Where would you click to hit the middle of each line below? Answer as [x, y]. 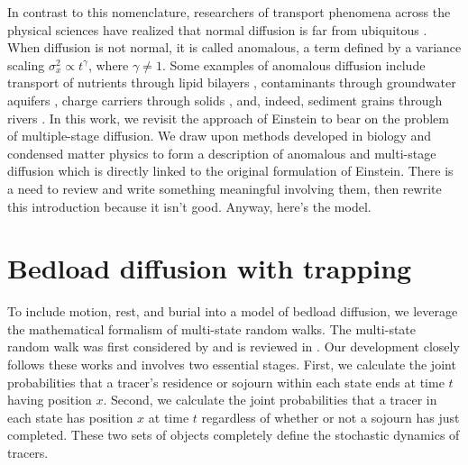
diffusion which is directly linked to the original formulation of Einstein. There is [230, 171]
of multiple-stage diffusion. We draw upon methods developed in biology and [220, 136]
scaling [26, 64]
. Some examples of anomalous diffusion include [294, 64]
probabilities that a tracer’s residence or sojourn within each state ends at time [226, 382]
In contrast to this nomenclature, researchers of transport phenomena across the [229, 12]
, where [108, 64]
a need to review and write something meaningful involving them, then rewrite [225, 188]
